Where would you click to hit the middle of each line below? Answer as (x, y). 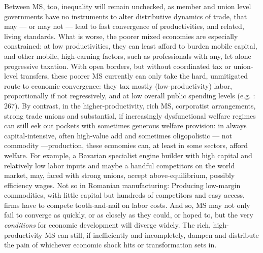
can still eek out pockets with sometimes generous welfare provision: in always (125, 125)
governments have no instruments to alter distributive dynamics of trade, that (126, 16)
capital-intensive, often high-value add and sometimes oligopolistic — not (118, 135)
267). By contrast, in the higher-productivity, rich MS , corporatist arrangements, (130, 105)
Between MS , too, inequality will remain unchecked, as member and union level (128, 6)
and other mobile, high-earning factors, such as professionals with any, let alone (128, 56)
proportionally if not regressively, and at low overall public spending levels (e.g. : (130, 96)
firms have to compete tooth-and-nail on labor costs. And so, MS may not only (127, 205)
